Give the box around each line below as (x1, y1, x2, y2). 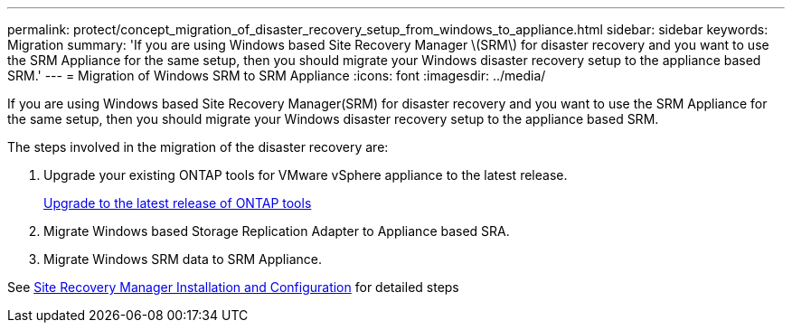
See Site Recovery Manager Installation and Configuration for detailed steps (7, 279, 459, 295)
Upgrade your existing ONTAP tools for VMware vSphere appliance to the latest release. (43, 167, 568, 183)
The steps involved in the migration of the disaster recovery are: (7, 139, 389, 155)
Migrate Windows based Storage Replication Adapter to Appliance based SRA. (43, 223, 510, 239)
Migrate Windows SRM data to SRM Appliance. (43, 251, 322, 267)
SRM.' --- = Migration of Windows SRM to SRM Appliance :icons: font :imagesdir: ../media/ (7, 68, 546, 83)
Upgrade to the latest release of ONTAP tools (43, 195, 312, 211)
